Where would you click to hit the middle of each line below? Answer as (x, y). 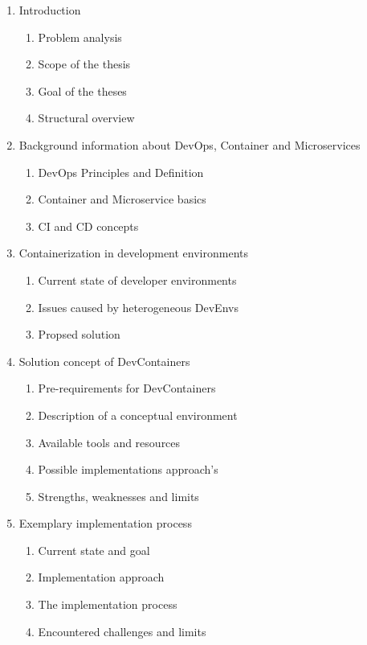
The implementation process (108, 604)
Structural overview (86, 118)
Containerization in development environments (134, 253)
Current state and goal (94, 550)
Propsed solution (79, 334)
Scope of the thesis (84, 64)
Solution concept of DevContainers (104, 361)
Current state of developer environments (137, 279)
